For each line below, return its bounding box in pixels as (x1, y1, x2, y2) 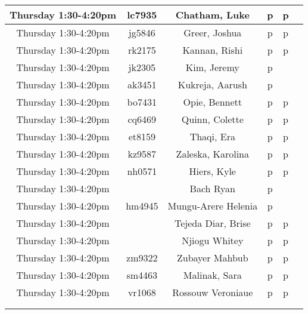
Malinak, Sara (183, 268, 242, 282)
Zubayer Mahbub (176, 251, 248, 264)
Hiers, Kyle (189, 164, 236, 178)
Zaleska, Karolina (176, 147, 249, 161)
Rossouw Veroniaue (172, 285, 253, 299)
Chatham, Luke (175, 8, 250, 21)
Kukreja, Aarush (178, 78, 247, 91)
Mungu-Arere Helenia (167, 199, 258, 213)
